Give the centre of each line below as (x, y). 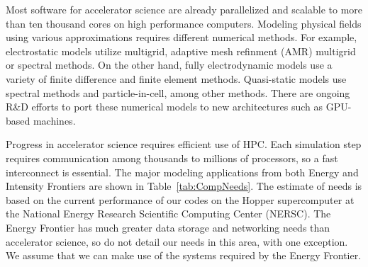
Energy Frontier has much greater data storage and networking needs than (168, 227)
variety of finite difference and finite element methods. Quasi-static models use (176, 78)
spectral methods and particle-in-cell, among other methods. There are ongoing (178, 92)
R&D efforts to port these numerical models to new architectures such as (165, 107)
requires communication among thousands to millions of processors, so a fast (172, 158)
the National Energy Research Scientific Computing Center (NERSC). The (168, 214)
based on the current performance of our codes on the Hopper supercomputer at (180, 199)
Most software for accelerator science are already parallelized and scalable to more (184, 9)
